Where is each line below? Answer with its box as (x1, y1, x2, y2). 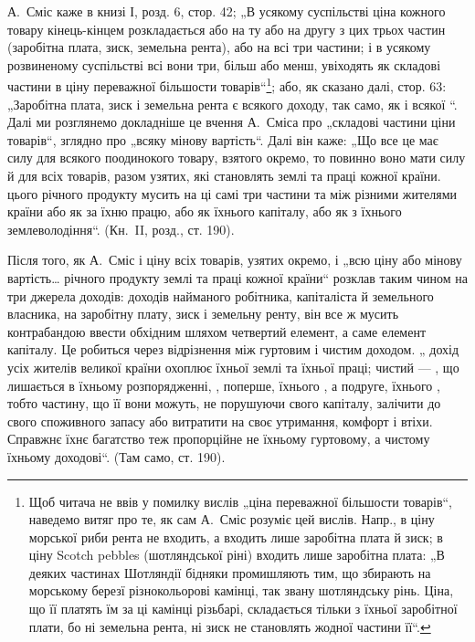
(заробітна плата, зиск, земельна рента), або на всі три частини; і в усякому (7, 37, 431, 57)
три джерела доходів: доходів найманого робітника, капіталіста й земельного (7, 286, 434, 305)
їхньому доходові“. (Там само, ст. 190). (7, 447, 226, 466)
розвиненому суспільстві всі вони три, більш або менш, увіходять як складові (7, 55, 441, 74)
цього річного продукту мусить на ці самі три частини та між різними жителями (7, 184, 458, 203)
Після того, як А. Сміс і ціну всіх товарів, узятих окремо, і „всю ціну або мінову (7, 250, 462, 269)
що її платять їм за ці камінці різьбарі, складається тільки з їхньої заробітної (28, 599, 458, 618)
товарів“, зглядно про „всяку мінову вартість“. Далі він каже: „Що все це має (7, 130, 438, 149)
